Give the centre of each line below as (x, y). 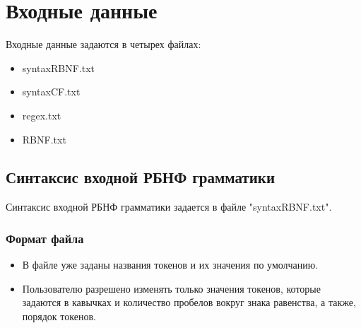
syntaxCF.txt (51, 92)
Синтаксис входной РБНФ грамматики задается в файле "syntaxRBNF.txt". (169, 207)
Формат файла (45, 238)
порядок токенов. (59, 316)
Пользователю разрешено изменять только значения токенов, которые (171, 288)
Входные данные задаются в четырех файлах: (103, 44)
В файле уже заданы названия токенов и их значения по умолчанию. (170, 265)
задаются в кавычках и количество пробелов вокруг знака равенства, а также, (189, 302)
